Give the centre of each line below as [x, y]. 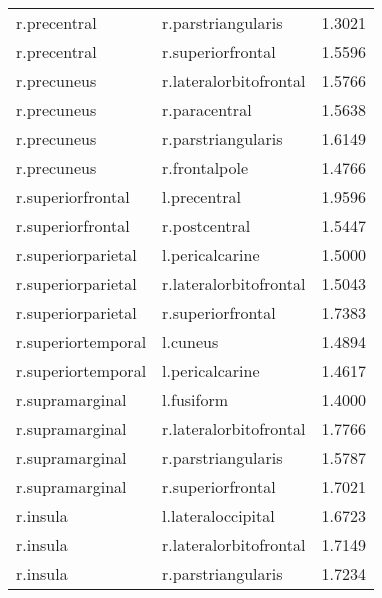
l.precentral [201, 196]
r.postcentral [206, 225]
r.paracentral [207, 109]
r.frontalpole [205, 167]
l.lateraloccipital [218, 515]
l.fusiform [195, 399]
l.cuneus [190, 341]
